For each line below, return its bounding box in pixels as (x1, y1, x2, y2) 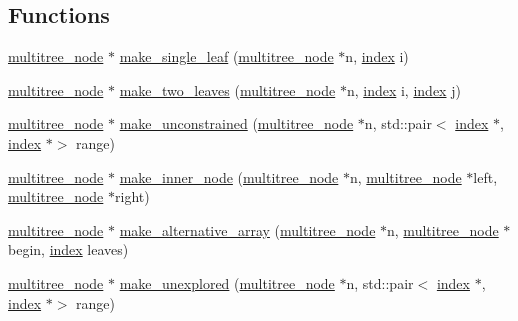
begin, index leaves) (8, 239, 129, 260)
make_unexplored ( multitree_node (119, 272, 335, 293)
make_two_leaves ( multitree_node (119, 79, 336, 100)
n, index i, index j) (346, 79, 461, 100)
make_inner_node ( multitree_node (119, 166, 339, 187)
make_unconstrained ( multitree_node (119, 113, 354, 134)
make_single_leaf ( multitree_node (119, 46, 334, 67)
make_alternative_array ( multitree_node (119, 219, 376, 240)
